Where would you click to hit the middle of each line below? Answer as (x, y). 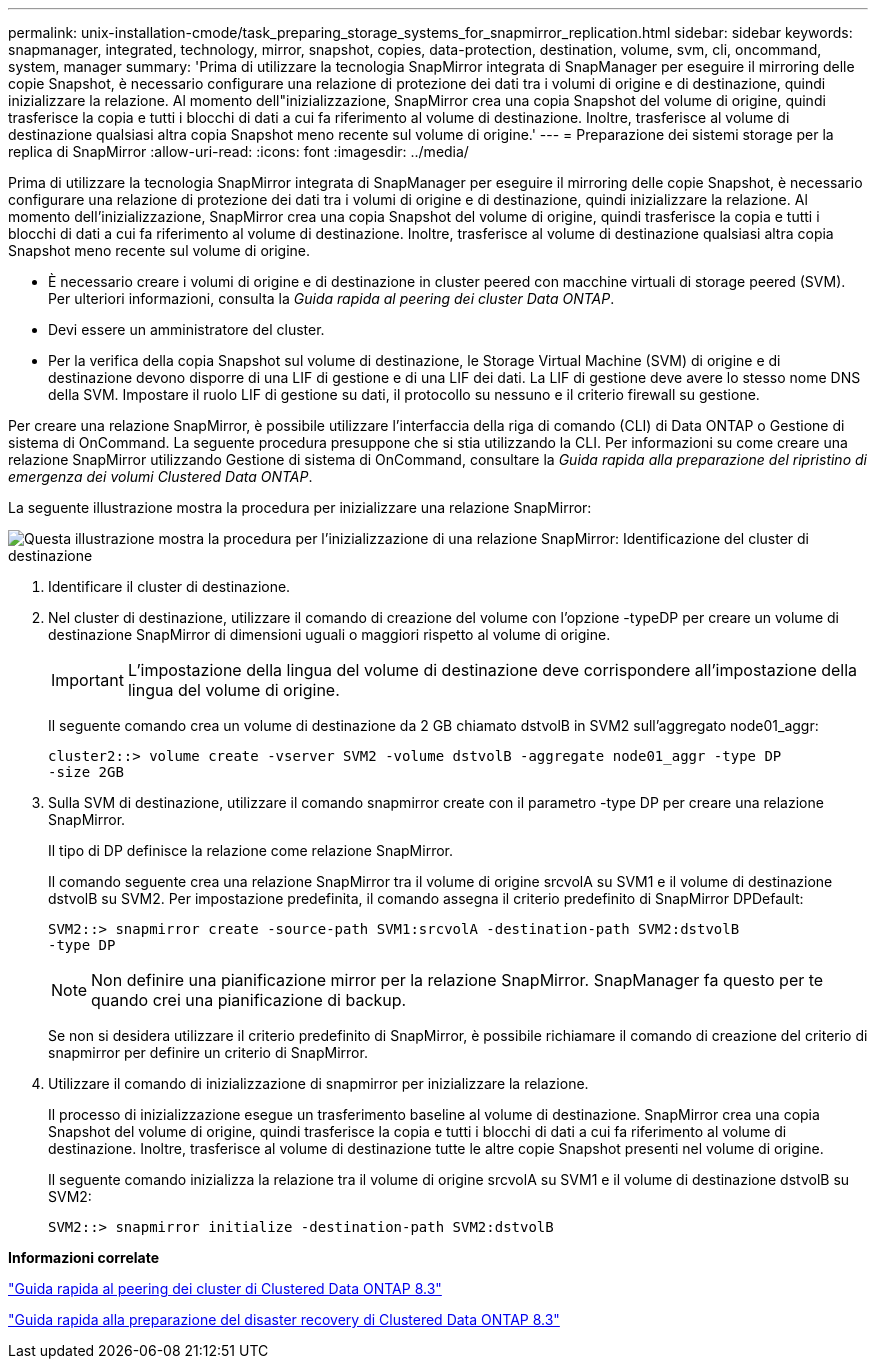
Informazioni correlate (84, 1257)
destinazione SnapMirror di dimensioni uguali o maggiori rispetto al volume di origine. (329, 634)
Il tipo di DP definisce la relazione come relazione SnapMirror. (251, 850)
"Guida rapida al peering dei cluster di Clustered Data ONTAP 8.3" (225, 1288)
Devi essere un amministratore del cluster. (186, 329)
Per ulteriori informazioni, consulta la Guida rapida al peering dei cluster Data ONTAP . (331, 298)
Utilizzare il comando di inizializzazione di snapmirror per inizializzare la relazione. (318, 1083)
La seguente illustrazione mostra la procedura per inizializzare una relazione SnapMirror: (300, 507)
